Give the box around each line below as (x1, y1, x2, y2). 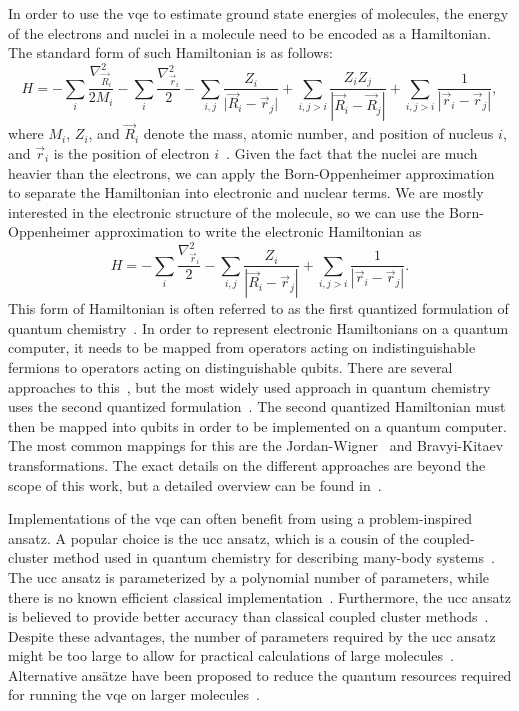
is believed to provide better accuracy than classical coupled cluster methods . (8, 606, 489, 627)
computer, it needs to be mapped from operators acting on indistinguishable (8, 337, 476, 358)
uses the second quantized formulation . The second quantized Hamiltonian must (8, 396, 506, 417)
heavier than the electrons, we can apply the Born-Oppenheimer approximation (8, 162, 495, 183)
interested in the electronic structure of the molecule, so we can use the (8, 201, 445, 222)
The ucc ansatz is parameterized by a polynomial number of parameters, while (8, 566, 490, 587)
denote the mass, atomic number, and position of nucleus (143, 123, 494, 144)
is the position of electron (53, 142, 210, 163)
